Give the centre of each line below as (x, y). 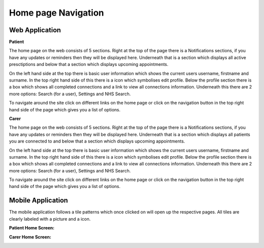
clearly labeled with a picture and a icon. (50, 219)
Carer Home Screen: (30, 237)
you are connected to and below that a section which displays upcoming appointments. (97, 141)
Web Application (35, 30)
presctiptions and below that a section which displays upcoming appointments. (89, 64)
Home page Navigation (57, 13)
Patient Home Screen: (32, 228)
